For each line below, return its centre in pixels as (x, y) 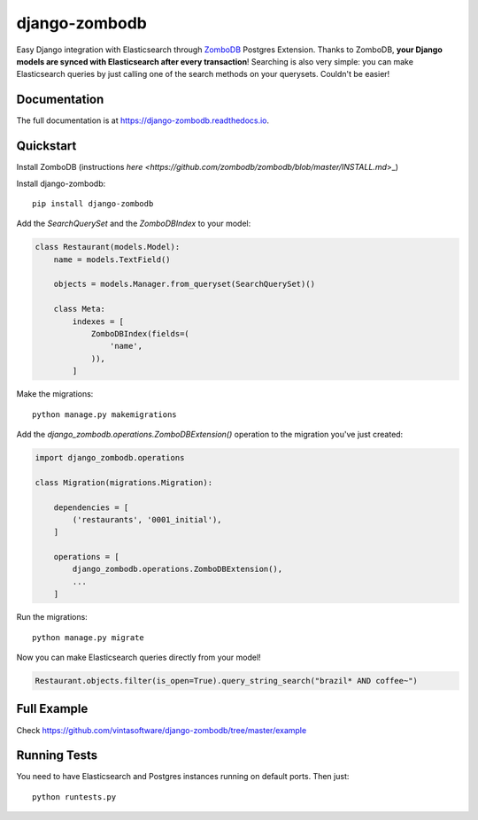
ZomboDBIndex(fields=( (140, 334)
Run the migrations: (52, 617)
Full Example (52, 709)
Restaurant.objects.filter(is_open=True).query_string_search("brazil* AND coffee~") (226, 681)
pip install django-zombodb (93, 203)
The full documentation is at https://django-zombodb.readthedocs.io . (143, 120)
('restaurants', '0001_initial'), (147, 519)
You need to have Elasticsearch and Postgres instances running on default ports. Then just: (183, 777)
